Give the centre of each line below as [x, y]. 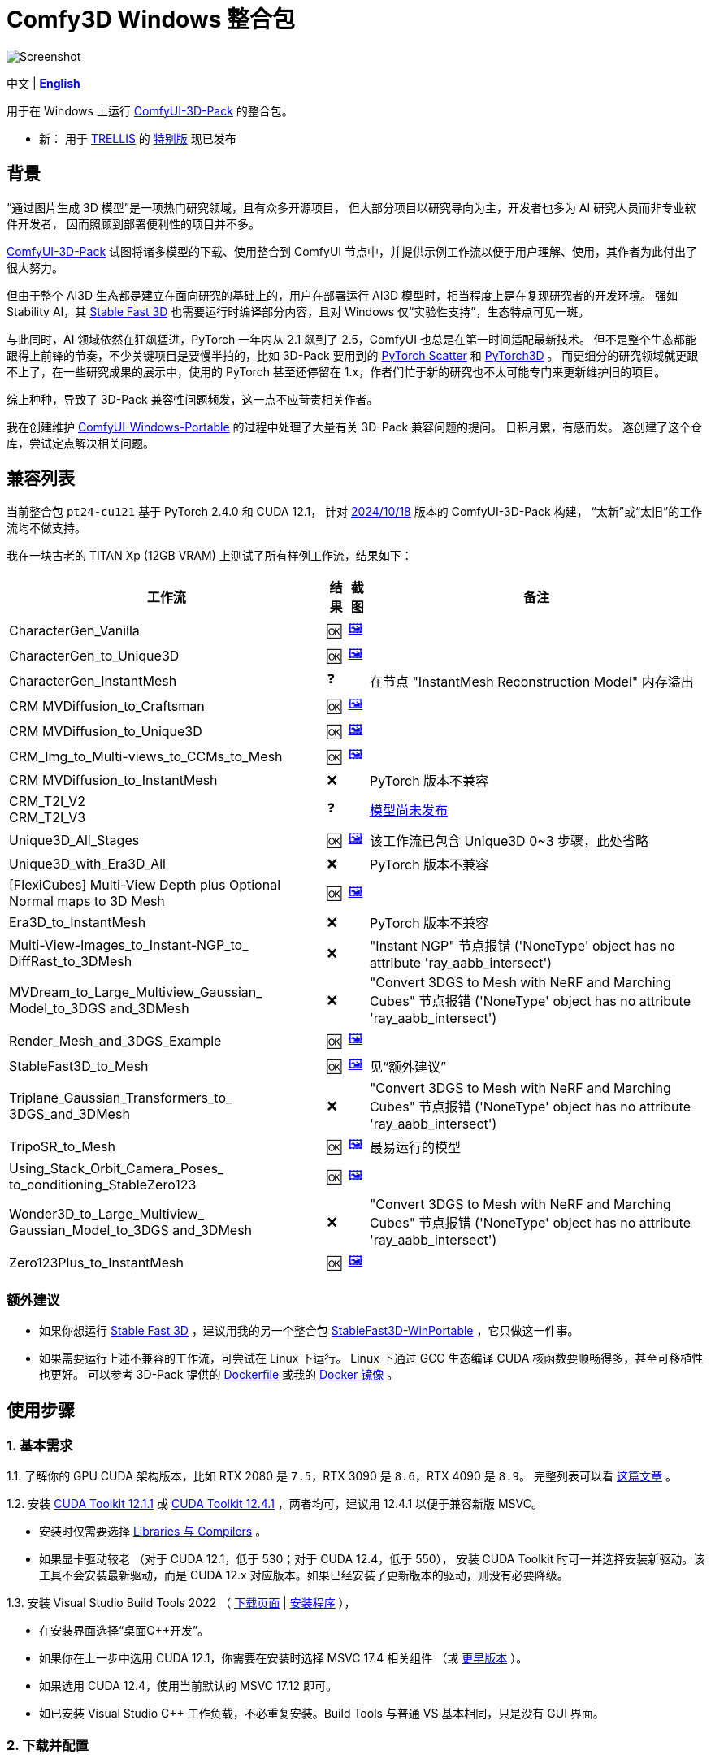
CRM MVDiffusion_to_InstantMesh [113, 780]
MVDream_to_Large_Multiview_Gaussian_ [136, 992]
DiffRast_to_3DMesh [71, 962]
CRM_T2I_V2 [48, 802]
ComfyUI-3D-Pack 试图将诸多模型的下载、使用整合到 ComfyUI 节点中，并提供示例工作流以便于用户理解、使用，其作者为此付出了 [352, 251]
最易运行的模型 [415, 1147]
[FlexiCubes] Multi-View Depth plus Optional [145, 885]
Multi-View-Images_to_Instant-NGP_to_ [129, 945]
